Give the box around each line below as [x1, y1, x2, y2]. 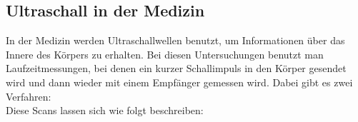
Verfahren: [6, 88, 51, 103]
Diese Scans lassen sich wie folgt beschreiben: [6, 103, 204, 118]
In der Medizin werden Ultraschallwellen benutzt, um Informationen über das [6, 33, 345, 48]
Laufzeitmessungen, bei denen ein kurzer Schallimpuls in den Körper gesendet [6, 61, 347, 76]
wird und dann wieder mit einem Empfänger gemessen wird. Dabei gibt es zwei [6, 74, 353, 89]
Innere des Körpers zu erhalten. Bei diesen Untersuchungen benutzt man [6, 46, 324, 61]
